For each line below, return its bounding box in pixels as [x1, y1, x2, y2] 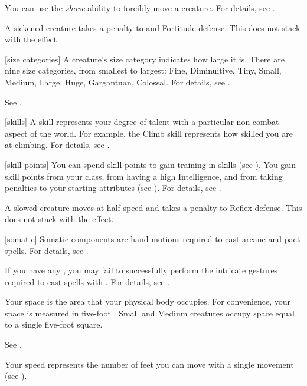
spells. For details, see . [5, 244, 89, 256]
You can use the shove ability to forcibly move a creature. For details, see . [5, 2, 275, 14]
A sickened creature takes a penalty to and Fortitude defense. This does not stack [5, 21, 301, 34]
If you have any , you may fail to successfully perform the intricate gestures [5, 264, 278, 276]
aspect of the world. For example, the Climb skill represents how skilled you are [5, 127, 293, 139]
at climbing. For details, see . [5, 138, 110, 151]
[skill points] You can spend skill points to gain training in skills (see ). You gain [5, 158, 296, 170]
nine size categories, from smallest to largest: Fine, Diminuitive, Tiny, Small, [5, 64, 282, 77]
